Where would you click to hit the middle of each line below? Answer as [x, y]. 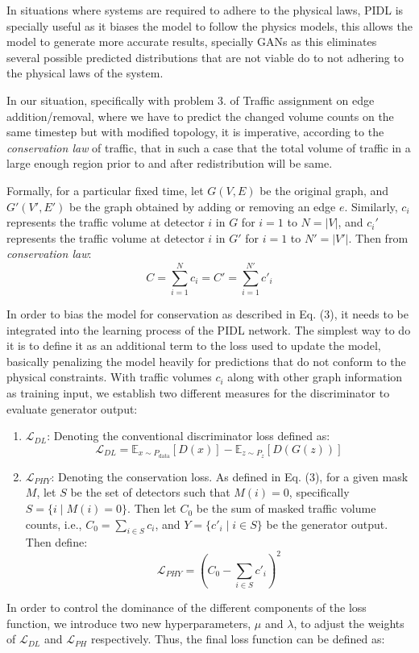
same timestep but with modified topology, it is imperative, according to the [195, 132]
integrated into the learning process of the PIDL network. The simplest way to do [209, 329]
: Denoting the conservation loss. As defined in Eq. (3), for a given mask [230, 476]
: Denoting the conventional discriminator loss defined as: [189, 436]
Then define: [56, 542]
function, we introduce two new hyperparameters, [129, 623]
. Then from [378, 237]
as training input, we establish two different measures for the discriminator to [198, 393]
